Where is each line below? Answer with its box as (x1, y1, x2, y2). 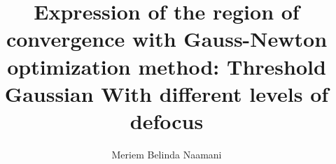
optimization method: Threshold (7, 52, 326, 80)
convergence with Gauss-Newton (6, 24, 328, 53)
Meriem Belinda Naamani (111, 147, 222, 161)
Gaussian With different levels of (4, 79, 329, 107)
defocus (129, 106, 204, 135)
